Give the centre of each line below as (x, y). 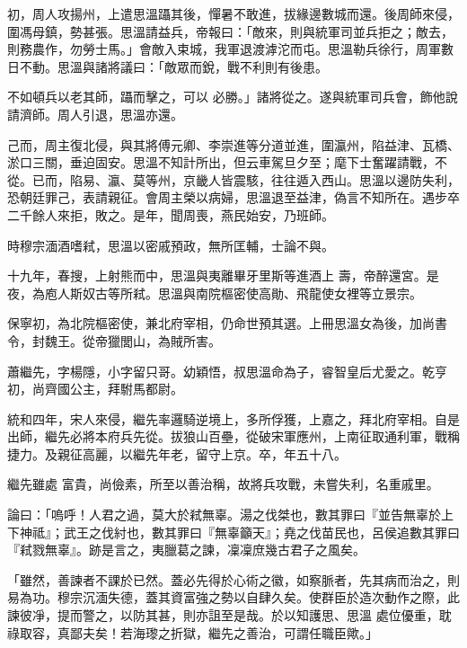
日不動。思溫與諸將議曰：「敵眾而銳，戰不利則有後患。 (167, 66)
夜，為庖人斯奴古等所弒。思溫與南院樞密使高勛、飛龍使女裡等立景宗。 (215, 293)
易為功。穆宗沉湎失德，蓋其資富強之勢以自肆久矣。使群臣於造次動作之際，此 (233, 597)
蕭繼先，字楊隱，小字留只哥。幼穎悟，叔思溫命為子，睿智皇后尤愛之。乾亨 (227, 371)
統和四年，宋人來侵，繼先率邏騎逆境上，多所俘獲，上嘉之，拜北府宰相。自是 (233, 418)
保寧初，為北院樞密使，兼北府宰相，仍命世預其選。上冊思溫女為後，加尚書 (227, 323)
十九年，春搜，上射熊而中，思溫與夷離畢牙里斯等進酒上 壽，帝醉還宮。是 (223, 275)
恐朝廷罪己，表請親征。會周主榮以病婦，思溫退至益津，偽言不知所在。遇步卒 (233, 197)
